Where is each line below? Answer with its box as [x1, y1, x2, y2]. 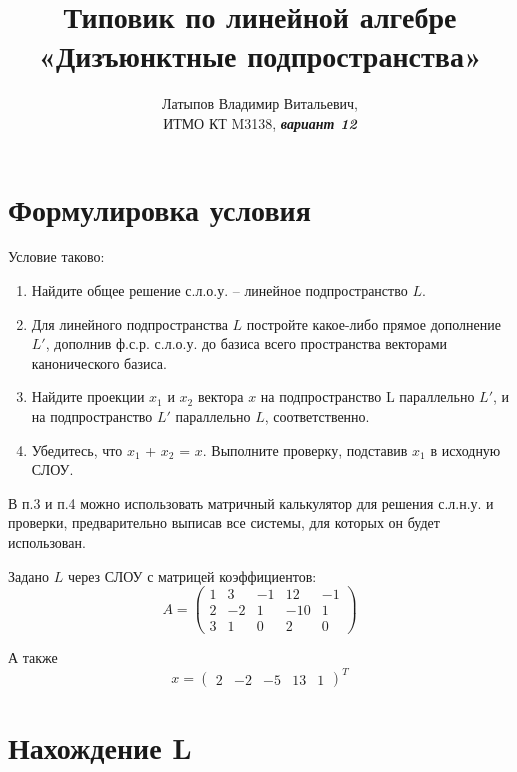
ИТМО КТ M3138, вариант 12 [163, 112, 357, 133]
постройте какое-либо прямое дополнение [246, 313, 501, 334]
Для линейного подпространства [31, 313, 228, 334]
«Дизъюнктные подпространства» [38, 35, 482, 76]
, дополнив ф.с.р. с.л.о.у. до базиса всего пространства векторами [45, 333, 448, 354]
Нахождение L [8, 726, 192, 767]
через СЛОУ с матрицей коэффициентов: [67, 565, 317, 586]
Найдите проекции [31, 386, 145, 407]
